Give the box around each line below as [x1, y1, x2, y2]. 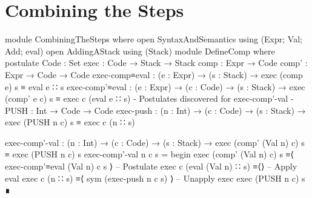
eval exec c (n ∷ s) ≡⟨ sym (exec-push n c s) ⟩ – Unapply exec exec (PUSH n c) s [5, 171, 305, 184]
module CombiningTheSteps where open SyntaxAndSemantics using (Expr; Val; [5, 33, 302, 45]
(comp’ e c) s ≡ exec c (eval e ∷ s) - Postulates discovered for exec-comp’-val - [5, 92, 294, 105]
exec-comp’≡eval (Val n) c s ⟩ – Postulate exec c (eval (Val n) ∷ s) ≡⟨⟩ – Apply [5, 160, 297, 173]
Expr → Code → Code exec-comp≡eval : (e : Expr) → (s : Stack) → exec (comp [5, 68, 303, 81]
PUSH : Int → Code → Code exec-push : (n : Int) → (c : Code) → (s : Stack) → [5, 104, 306, 116]
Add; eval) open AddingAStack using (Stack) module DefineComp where [5, 44, 275, 57]
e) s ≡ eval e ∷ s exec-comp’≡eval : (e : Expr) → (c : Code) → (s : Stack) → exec [5, 80, 305, 93]
